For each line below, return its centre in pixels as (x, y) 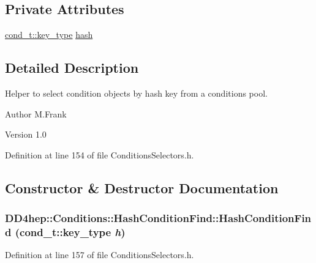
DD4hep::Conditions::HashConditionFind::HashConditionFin (158, 218)
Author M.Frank (36, 113)
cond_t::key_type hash (49, 35)
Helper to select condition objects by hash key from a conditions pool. (136, 93)
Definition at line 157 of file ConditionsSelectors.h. (100, 255)
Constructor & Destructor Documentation (142, 187)
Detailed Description (72, 68)
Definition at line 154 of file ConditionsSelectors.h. (100, 154)
